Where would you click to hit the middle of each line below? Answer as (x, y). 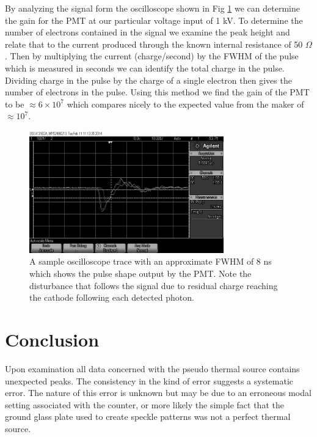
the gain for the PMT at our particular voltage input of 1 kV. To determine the (154, 20)
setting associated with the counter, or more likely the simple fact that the (144, 404)
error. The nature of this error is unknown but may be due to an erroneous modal (158, 393)
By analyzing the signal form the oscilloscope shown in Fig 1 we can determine (152, 8)
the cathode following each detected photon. (112, 297)
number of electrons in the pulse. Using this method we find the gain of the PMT (157, 92)
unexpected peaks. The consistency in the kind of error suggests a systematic (149, 380)
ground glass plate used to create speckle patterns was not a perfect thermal (148, 417)
